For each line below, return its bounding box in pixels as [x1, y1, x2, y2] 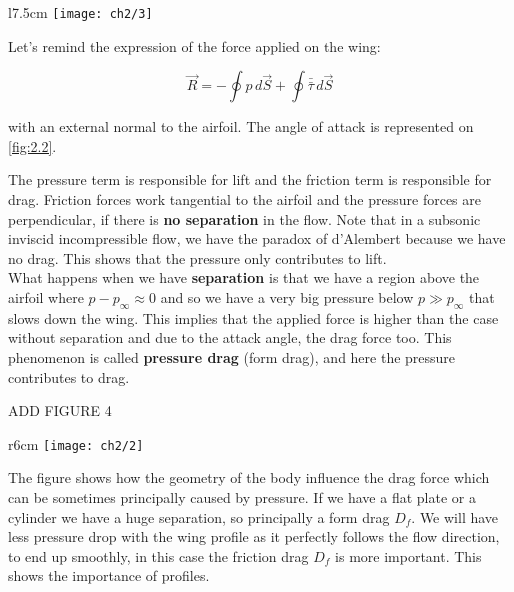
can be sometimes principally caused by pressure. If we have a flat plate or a [8, 487, 476, 508]
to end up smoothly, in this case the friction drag [8, 545, 309, 566]
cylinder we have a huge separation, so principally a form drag [8, 506, 390, 527]
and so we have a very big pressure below [160, 287, 414, 307]
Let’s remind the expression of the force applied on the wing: [8, 35, 381, 56]
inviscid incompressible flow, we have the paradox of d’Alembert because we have [8, 228, 506, 249]
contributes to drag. [8, 366, 130, 387]
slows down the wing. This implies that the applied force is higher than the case [8, 307, 499, 328]
